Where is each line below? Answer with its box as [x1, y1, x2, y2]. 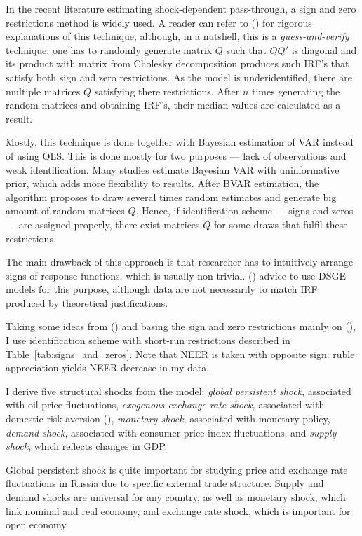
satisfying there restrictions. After [94, 83, 240, 98]
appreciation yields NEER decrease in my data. [6, 360, 210, 375]
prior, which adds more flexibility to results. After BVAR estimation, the [6, 176, 319, 191]
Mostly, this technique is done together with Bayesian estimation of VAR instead [6, 135, 354, 149]
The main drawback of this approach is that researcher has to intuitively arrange [6, 254, 354, 269]
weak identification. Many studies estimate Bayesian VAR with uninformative [6, 162, 340, 177]
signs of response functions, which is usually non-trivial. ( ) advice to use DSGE [6, 268, 346, 282]
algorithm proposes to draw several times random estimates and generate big [6, 189, 337, 204]
